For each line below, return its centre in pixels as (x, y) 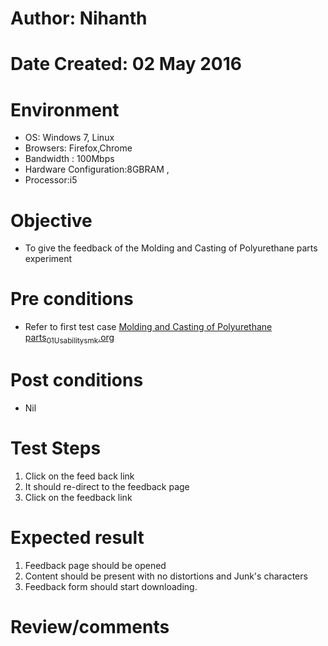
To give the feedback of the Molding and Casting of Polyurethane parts (171, 248)
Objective (51, 220)
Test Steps (56, 448)
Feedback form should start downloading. (111, 586)
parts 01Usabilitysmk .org (69, 339)
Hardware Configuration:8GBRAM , (97, 169)
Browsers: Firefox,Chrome (78, 148)
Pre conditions (72, 299)
